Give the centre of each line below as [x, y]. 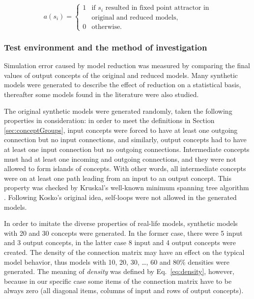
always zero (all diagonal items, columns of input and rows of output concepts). [124, 290]
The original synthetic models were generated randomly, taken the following [118, 111]
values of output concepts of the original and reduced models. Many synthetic [121, 75]
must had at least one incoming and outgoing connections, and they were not [120, 159]
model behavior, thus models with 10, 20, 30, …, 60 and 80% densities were [117, 262]
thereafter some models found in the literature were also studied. [101, 94]
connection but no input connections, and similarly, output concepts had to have [125, 139]
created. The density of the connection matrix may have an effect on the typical [124, 252]
